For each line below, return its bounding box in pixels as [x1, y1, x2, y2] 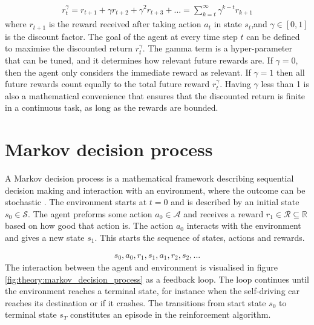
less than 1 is [261, 77, 310, 90]
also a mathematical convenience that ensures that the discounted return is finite [5, 89, 305, 102]
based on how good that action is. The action [5, 219, 174, 232]
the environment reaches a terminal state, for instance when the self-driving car [5, 284, 300, 297]
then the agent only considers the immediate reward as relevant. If [5, 65, 251, 78]
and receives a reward [183, 207, 264, 220]
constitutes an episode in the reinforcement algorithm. [70, 308, 271, 321]
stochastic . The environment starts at [5, 195, 147, 208]
